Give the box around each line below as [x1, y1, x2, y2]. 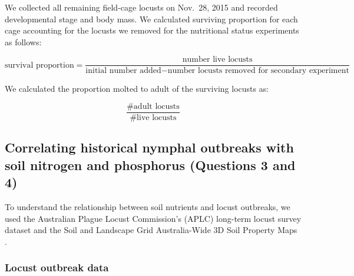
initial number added [85, 66, 161, 75]
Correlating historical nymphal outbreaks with [5, 138, 294, 157]
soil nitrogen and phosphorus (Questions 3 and [5, 155, 296, 174]
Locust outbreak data [5, 260, 109, 275]
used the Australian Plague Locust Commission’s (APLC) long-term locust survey [5, 212, 302, 224]
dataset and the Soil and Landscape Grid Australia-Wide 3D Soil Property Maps [5, 224, 297, 236]
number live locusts [182, 55, 253, 64]
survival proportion [5, 61, 74, 69]
